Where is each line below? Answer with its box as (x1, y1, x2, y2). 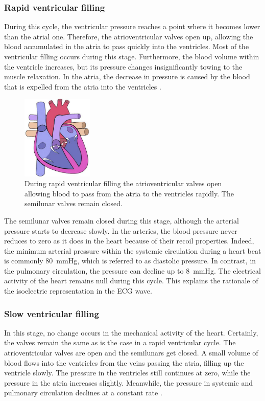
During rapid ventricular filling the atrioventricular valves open (25, 178, 222, 189)
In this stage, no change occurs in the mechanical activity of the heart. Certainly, (4, 327, 258, 338)
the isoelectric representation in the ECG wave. (4, 285, 152, 296)
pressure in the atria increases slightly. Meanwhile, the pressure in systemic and (4, 377, 253, 388)
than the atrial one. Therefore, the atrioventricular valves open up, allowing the (4, 31, 253, 41)
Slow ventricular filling (4, 307, 99, 320)
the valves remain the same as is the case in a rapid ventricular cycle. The (4, 337, 236, 348)
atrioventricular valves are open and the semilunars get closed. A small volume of (4, 347, 258, 358)
